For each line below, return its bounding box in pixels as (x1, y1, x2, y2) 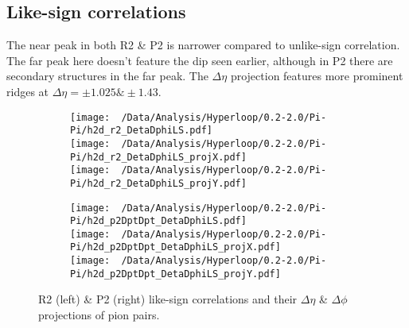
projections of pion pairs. (38, 307, 160, 323)
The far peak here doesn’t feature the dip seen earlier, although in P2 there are (6, 52, 393, 68)
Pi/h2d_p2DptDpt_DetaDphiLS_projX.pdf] (70, 241, 281, 253)
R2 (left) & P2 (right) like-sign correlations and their (38, 291, 298, 307)
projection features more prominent (230, 68, 403, 84)
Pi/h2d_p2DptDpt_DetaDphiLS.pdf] (70, 215, 247, 227)
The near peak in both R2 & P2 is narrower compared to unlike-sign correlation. (6, 37, 400, 53)
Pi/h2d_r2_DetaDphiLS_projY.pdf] (70, 177, 247, 189)
